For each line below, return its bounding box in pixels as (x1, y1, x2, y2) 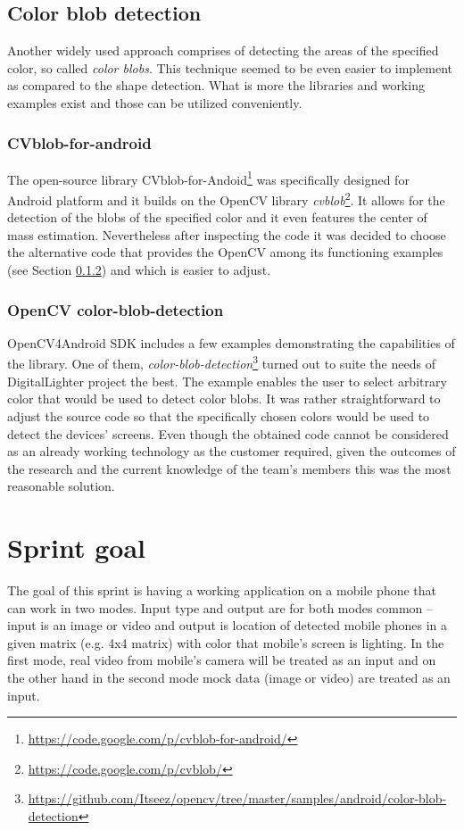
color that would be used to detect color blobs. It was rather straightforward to (7, 389, 441, 408)
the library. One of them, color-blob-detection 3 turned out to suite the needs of (7, 352, 435, 373)
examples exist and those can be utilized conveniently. (7, 93, 302, 112)
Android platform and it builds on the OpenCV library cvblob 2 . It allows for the (7, 188, 445, 209)
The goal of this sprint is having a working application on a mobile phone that (7, 581, 437, 600)
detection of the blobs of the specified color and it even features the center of (7, 208, 427, 227)
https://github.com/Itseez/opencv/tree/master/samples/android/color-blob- (28, 789, 447, 808)
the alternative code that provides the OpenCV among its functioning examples (7, 243, 443, 261)
